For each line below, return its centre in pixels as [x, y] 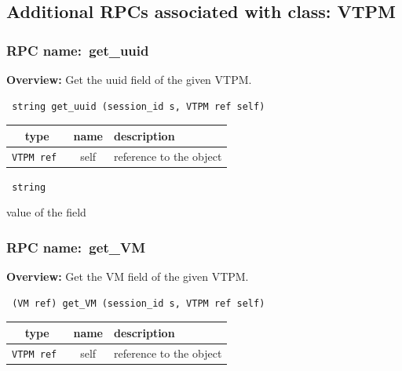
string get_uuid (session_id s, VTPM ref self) [139, 106]
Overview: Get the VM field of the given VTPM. [128, 276]
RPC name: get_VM [76, 247]
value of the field [46, 212]
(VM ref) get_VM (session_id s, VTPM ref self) [139, 303]
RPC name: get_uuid [78, 50]
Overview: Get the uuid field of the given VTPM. [129, 79]
